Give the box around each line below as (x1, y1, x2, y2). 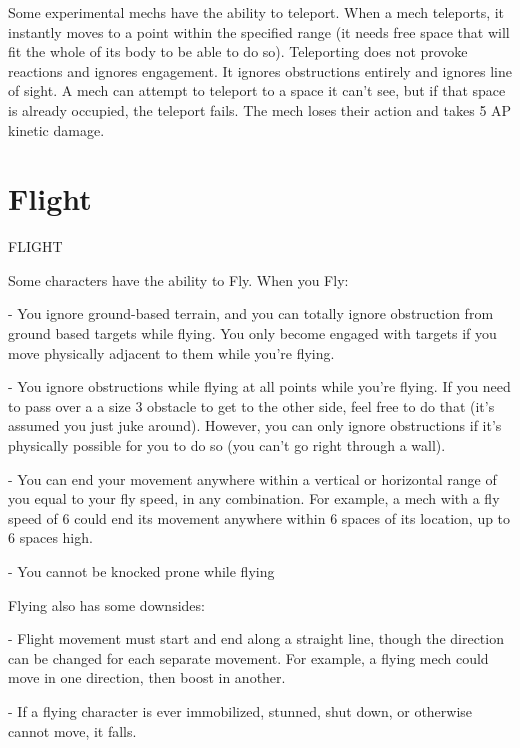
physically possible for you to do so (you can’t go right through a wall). (8, 435, 446, 456)
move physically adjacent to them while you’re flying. (8, 342, 335, 363)
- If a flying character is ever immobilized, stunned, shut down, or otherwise (8, 700, 473, 721)
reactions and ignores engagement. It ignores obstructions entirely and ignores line (8, 60, 512, 81)
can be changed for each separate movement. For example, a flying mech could (8, 647, 489, 668)
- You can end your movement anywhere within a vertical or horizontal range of (8, 468, 497, 489)
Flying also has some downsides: (8, 594, 205, 615)
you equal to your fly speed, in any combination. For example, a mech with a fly (8, 488, 500, 509)
